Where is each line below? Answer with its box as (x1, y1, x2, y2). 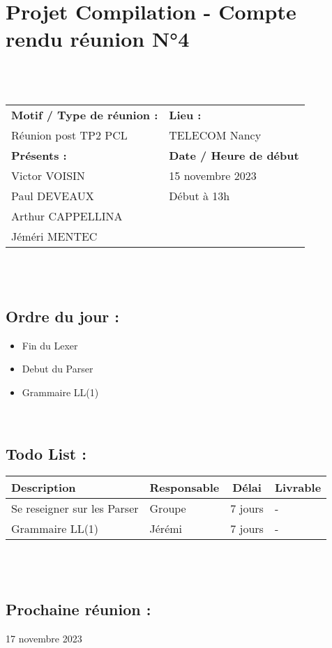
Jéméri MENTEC (11, 227, 98, 244)
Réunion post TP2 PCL (11, 126, 128, 143)
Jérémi (149, 520, 183, 537)
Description (11, 479, 76, 496)
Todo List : (6, 442, 86, 464)
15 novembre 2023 (169, 167, 257, 183)
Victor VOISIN (11, 167, 85, 183)
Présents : (11, 146, 67, 163)
